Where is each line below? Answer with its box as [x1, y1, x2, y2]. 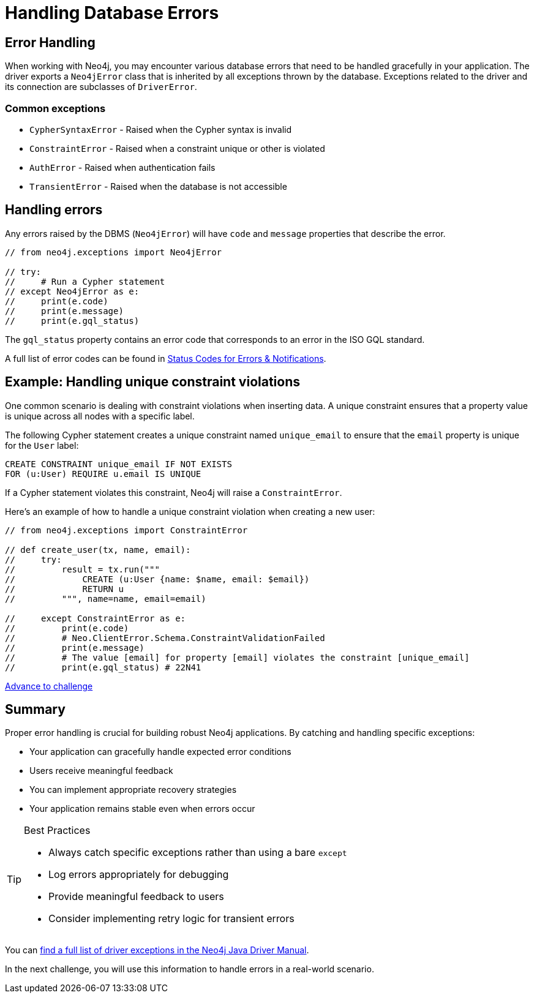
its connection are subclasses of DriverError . [5, 81, 197, 92]
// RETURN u [5, 583, 124, 594]
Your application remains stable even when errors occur [29, 803, 255, 814]
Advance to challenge [5, 680, 93, 691]
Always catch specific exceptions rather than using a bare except [48, 846, 347, 859]
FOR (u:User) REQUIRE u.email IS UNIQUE [5, 468, 201, 479]
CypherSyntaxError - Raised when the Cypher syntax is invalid [29, 124, 292, 135]
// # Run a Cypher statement [5, 276, 165, 287]
